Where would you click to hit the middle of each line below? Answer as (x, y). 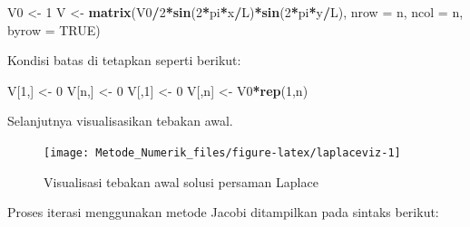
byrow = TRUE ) (54, 29)
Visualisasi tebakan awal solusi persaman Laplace (181, 181)
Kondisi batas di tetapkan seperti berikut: (124, 60)
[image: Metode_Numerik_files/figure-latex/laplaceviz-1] (222, 152)
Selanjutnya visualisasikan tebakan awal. (120, 121)
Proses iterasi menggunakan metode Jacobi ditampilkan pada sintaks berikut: (223, 212)
